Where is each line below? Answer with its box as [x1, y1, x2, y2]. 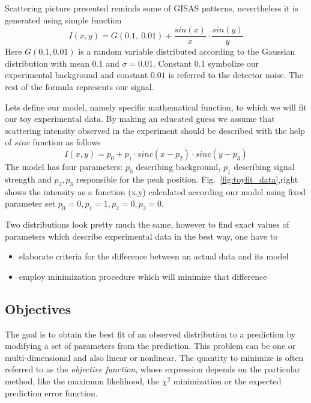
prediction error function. [5, 386, 98, 399]
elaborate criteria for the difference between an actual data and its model [19, 250, 289, 262]
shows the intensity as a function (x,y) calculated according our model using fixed [5, 185, 306, 198]
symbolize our [208, 56, 259, 69]
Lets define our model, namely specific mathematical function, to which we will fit [5, 100, 307, 113]
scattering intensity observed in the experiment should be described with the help [5, 124, 305, 136]
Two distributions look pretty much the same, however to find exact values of [5, 217, 289, 230]
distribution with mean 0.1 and [5, 56, 119, 69]
